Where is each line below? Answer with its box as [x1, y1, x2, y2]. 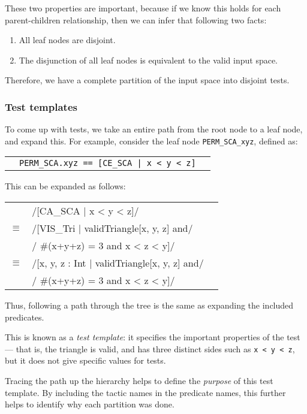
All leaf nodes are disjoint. [19, 34, 116, 46]
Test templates [5, 99, 77, 114]
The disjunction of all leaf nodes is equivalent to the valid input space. [19, 53, 278, 66]
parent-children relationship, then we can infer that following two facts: [5, 13, 267, 26]
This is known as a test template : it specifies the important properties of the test [5, 331, 300, 343]
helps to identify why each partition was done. [5, 398, 174, 410]
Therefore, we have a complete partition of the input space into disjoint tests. [5, 74, 290, 86]
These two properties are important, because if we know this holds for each [5, 2, 281, 14]
